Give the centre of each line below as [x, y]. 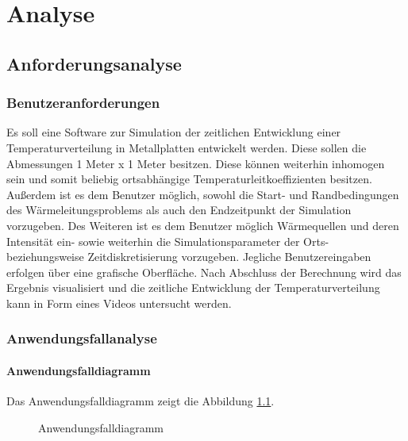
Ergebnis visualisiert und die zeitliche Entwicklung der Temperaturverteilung [193, 288]
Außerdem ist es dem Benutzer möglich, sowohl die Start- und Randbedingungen [203, 194]
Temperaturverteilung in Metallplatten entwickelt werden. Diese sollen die [187, 147]
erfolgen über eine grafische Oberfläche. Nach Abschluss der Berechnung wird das [204, 272]
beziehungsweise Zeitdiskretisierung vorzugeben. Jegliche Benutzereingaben [189, 257]
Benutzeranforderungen [83, 103]
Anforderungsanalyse [94, 63]
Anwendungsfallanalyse [82, 338]
